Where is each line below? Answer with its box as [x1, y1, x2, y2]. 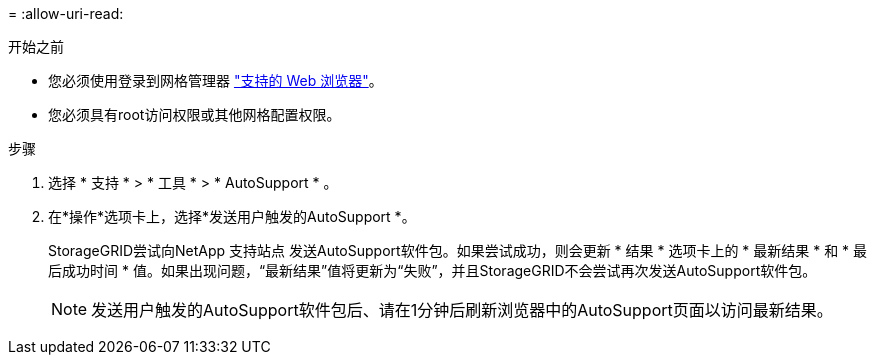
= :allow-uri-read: [8, 5, 124, 22]
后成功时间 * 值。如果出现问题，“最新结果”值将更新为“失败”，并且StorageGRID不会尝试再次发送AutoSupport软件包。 [48, 262, 817, 279]
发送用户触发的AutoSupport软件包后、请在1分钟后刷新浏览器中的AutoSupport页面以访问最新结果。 [91, 300, 833, 320]
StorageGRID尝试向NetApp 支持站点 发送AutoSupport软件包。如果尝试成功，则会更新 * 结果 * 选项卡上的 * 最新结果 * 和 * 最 [48, 242, 868, 259]
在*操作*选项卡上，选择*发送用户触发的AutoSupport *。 [48, 208, 416, 225]
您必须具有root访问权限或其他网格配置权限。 [48, 106, 341, 123]
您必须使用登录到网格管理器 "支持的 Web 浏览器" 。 [48, 72, 383, 89]
